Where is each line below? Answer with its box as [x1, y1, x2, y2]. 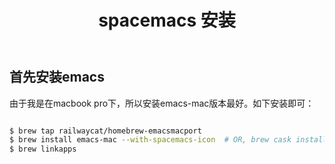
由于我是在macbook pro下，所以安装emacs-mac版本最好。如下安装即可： [9, 97, 315, 109]
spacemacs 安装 [98, 9, 236, 32]
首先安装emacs [9, 69, 105, 86]
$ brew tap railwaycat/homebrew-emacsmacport [9, 126, 202, 136]
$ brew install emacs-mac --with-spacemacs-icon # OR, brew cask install [9, 135, 328, 145]
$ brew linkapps [9, 144, 77, 155]
